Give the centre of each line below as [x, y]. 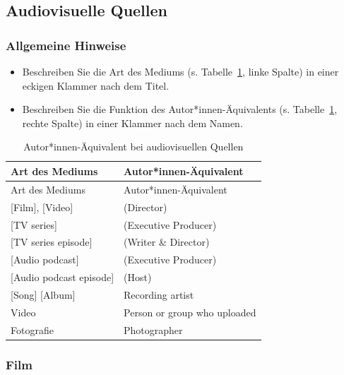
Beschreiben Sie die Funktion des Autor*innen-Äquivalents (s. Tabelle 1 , [180, 109]
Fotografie [32, 329]
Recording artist [159, 294]
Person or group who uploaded [190, 312]
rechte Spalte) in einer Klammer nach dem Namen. [132, 123]
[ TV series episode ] [52, 242]
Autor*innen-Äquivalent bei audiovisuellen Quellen [134, 147]
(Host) [138, 277]
